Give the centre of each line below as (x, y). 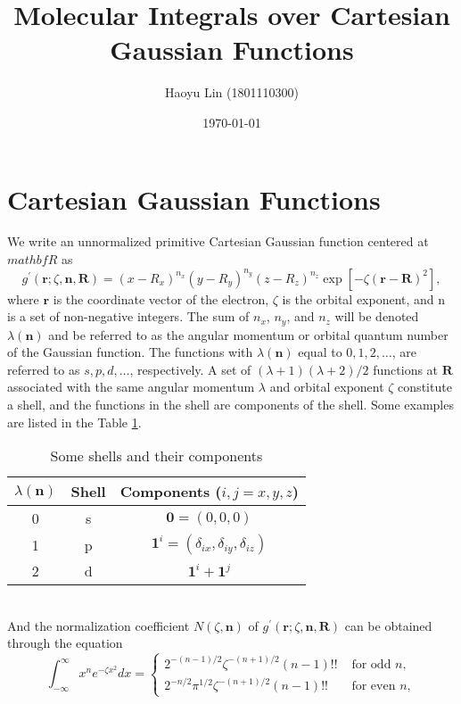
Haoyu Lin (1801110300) (232, 92)
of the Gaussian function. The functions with (130, 352)
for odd (371, 664)
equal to (320, 352)
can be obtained (388, 625)
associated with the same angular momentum (131, 387)
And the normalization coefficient (99, 625)
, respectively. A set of (190, 369)
